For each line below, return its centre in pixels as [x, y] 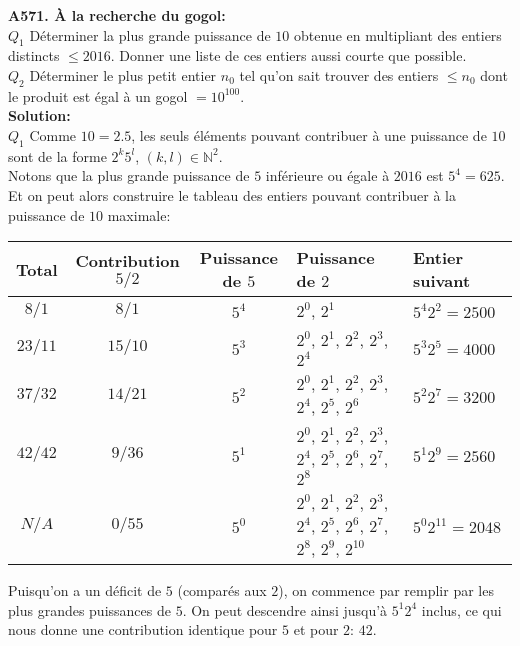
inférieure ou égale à [327, 175]
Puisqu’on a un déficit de [85, 590]
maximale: [139, 214]
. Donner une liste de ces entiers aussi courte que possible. [288, 55]
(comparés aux [222, 590]
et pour [316, 629]
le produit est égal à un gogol [98, 95]
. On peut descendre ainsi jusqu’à [285, 609]
